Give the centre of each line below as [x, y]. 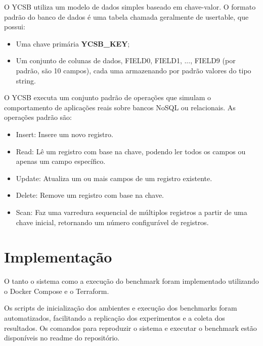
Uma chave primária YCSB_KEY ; [73, 43]
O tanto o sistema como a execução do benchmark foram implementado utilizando [131, 281]
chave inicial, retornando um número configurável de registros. [112, 222]
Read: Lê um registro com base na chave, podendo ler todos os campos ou [131, 151]
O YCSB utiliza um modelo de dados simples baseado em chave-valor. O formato [130, 7]
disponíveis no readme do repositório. [62, 338]
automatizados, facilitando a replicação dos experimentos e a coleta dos [115, 318]
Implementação [58, 257]
